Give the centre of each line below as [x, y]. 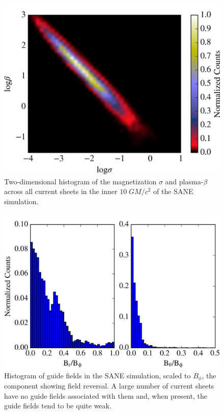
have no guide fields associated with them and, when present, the [106, 395]
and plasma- [184, 181]
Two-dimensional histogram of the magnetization [80, 181]
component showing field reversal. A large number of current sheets [109, 386]
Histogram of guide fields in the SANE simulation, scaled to [97, 375]
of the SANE [173, 191]
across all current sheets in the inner [61, 191]
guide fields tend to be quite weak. [58, 406]
